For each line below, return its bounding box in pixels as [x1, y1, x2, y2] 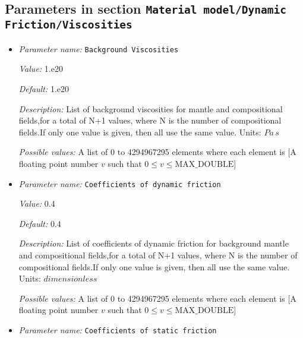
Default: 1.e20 [18, 83, 70, 94]
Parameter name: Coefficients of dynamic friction [18, 177, 221, 189]
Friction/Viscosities [5, 18, 132, 31]
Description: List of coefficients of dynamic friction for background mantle [18, 237, 289, 249]
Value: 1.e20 [18, 62, 63, 75]
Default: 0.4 [18, 217, 61, 229]
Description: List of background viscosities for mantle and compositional [18, 102, 283, 115]
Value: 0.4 [18, 197, 55, 210]
